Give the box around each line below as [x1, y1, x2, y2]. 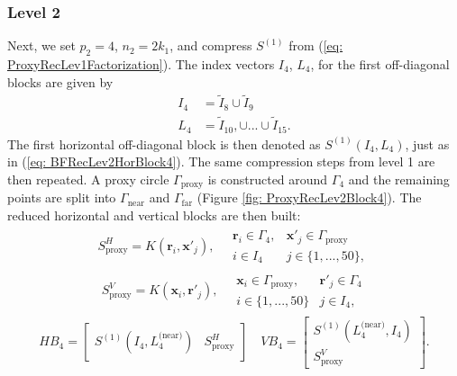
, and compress [169, 36, 252, 55]
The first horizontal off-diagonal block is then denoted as [7, 134, 321, 153]
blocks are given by [7, 72, 114, 91]
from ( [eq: [288, 36, 343, 55]
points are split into [7, 188, 116, 207]
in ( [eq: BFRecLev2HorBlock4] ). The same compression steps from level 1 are [7, 152, 435, 171]
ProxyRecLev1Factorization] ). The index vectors [7, 55, 275, 74]
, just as [405, 134, 450, 153]
